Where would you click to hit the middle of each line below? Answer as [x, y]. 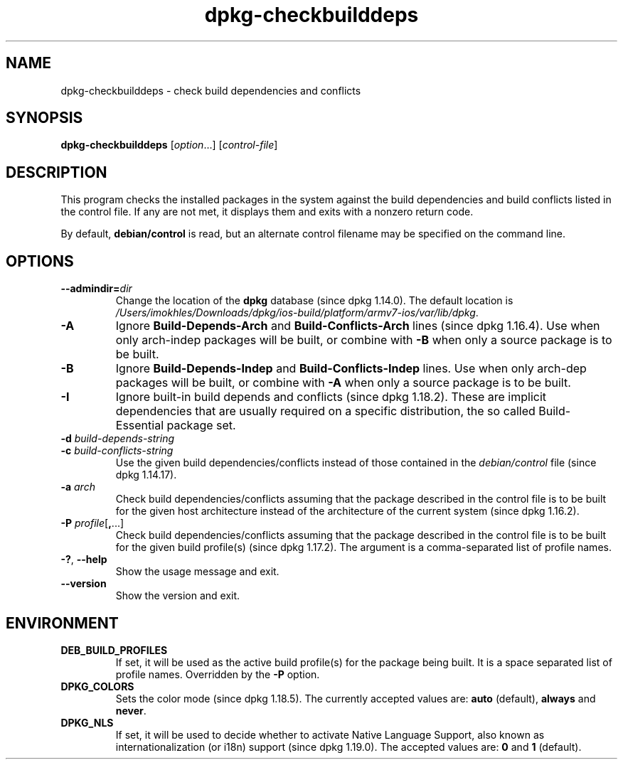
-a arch [78, 487]
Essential [140, 426]
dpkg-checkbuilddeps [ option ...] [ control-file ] [169, 145]
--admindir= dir [96, 289]
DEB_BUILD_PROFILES [114, 650]
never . [131, 710]
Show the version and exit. [178, 596]
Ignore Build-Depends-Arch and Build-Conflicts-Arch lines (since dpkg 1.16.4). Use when [358, 326]
